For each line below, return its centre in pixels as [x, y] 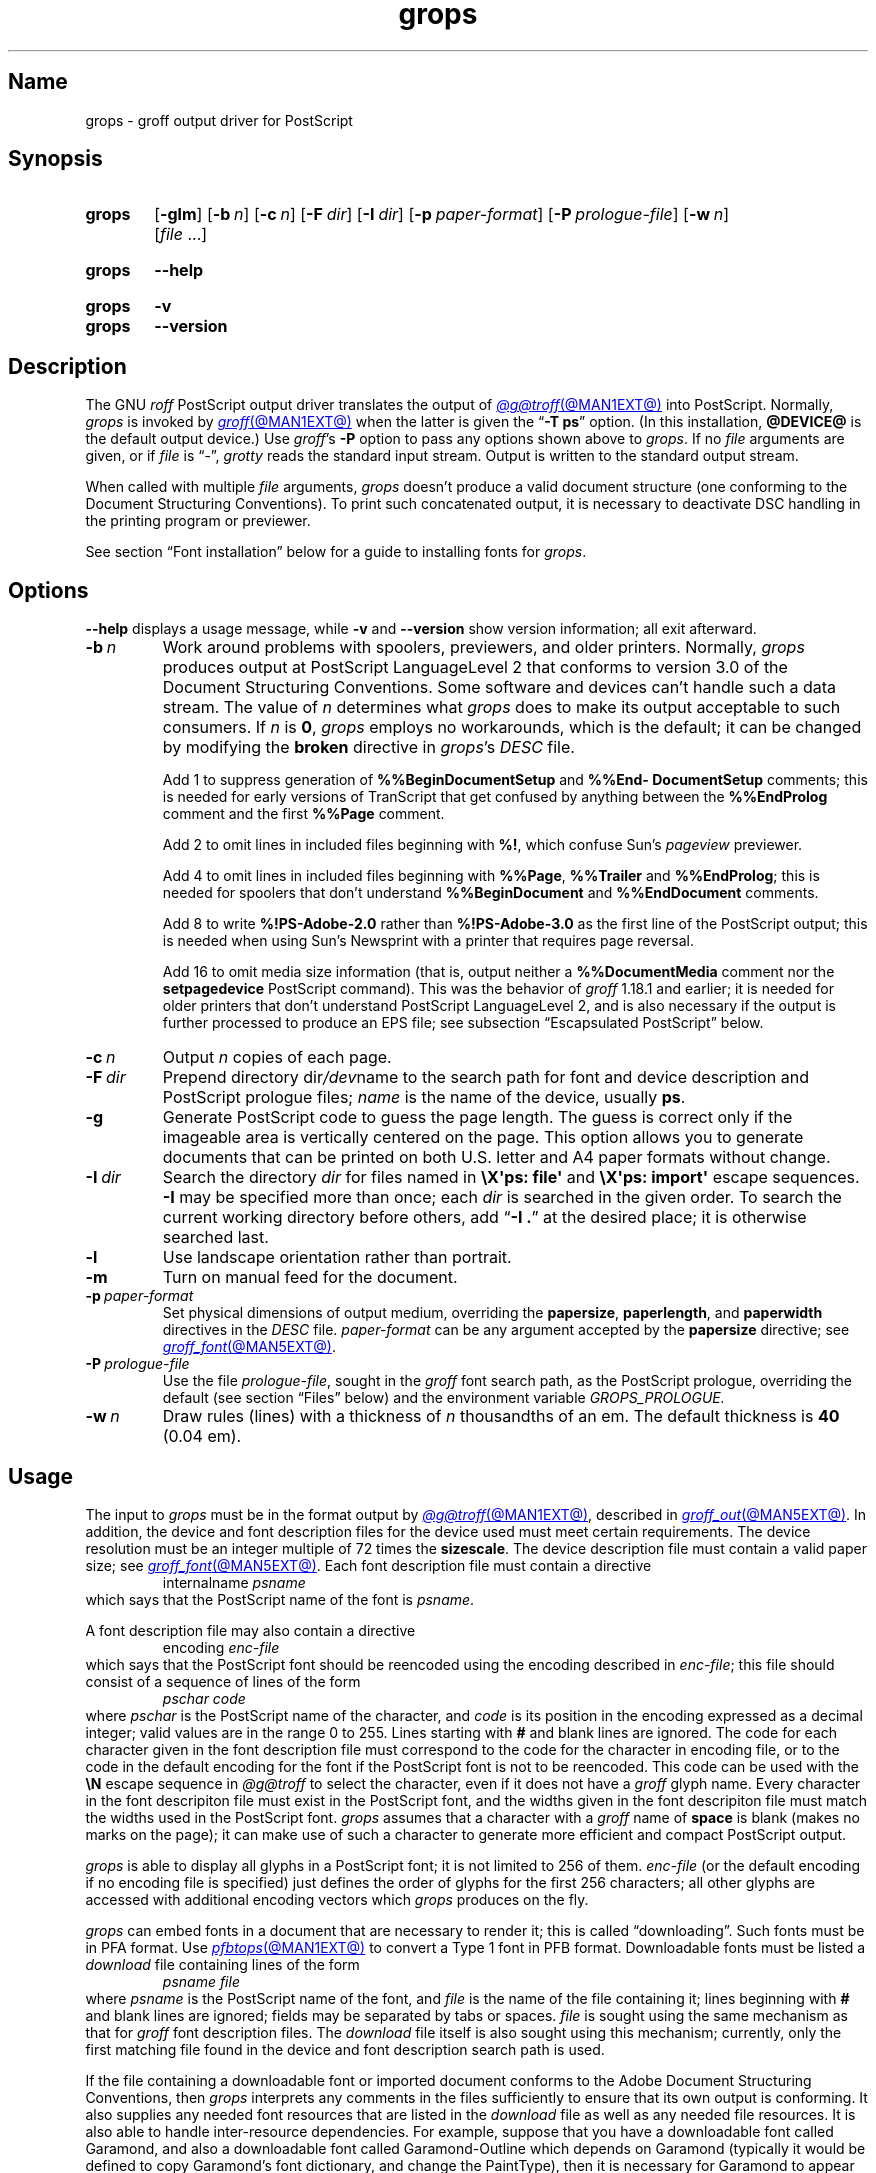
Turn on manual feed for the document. [310, 1277]
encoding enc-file [221, 1647]
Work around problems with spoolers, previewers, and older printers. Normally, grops [483, 647]
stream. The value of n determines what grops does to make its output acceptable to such [501, 707]
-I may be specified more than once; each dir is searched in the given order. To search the [502, 1197]
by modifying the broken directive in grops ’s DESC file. [368, 747]
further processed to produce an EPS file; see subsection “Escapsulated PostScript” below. [463, 1023]
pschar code [204, 1698]
